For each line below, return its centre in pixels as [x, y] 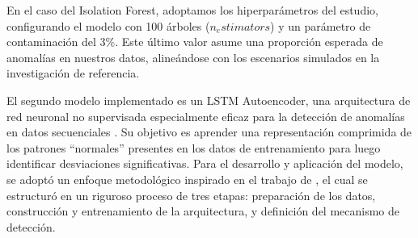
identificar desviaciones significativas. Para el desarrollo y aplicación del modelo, [205, 163]
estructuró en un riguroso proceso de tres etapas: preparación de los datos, [191, 195]
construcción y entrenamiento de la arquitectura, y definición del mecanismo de [203, 211]
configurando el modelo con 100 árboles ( [108, 25]
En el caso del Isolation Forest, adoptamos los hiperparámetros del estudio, [192, 10]
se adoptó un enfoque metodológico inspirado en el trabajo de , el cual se [187, 179]
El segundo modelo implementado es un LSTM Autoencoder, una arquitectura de [209, 100]
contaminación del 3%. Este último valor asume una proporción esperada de [195, 42]
